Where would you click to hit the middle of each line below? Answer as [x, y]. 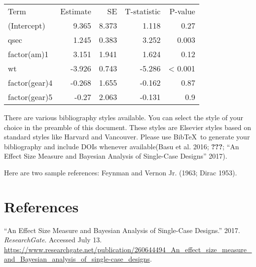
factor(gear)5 [30, 97]
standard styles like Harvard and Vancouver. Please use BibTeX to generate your [127, 137]
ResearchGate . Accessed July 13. [53, 240]
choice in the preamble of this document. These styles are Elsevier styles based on [128, 127]
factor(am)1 [28, 54]
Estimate [76, 11]
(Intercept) [27, 25]
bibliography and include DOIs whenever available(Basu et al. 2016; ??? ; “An [122, 146]
